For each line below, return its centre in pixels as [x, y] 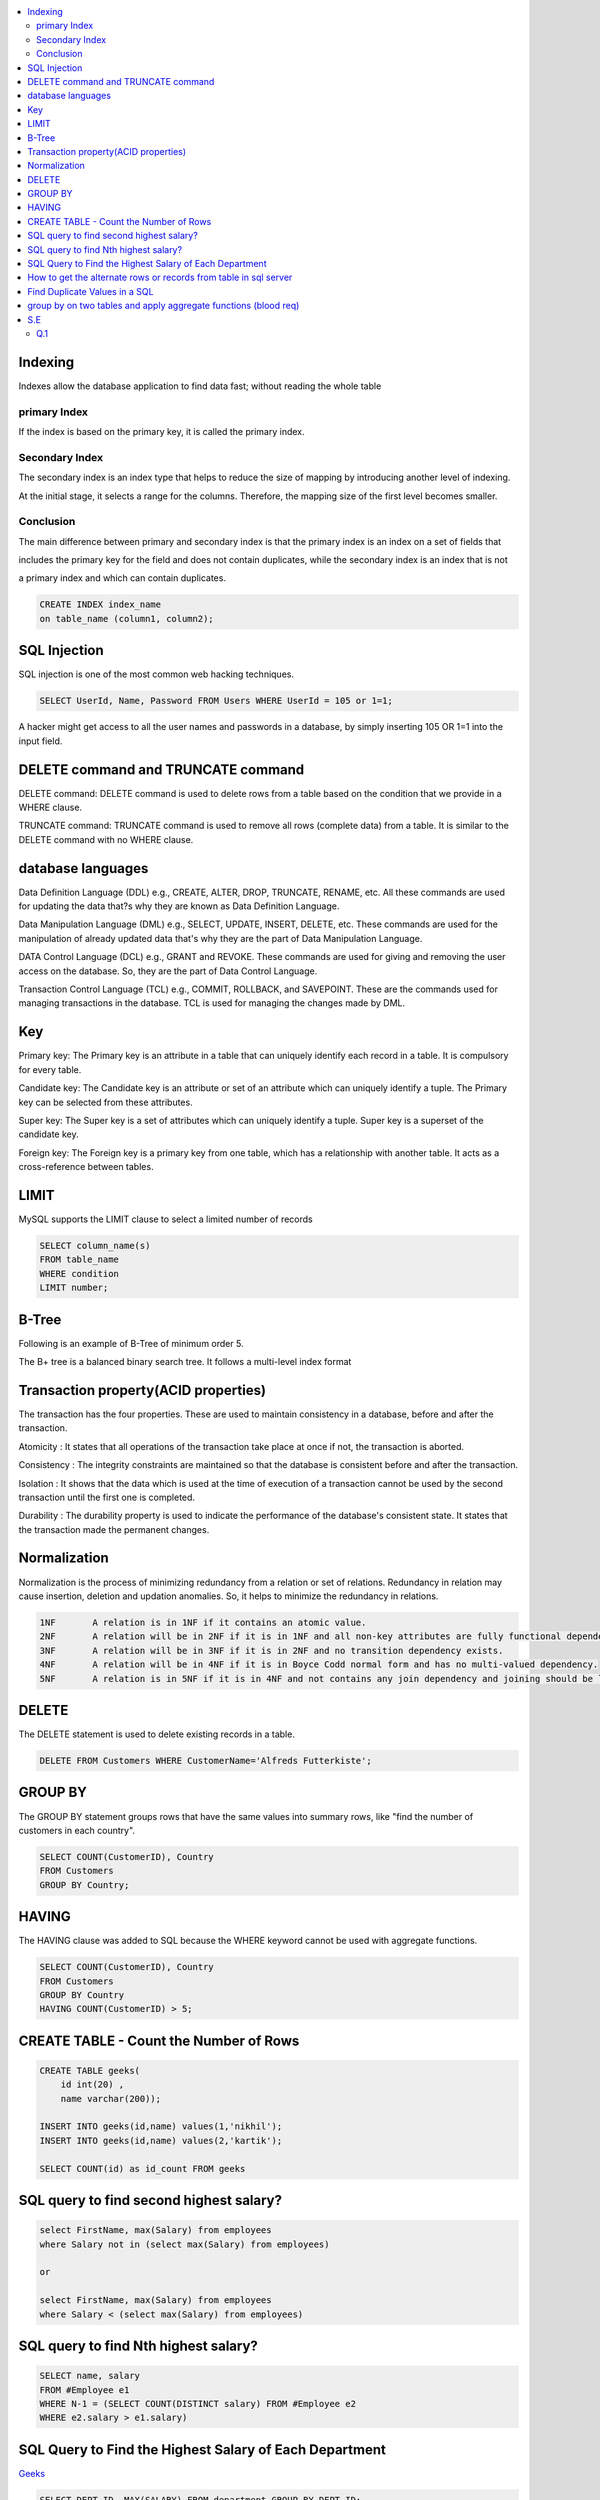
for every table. [50, 1069]
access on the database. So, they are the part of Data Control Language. [168, 971]
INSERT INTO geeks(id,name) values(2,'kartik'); [161, 2140]
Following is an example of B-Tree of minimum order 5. [131, 1343]
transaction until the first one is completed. [106, 1497]
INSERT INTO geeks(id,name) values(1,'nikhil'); [161, 2126]
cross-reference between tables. [86, 1167]
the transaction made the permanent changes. [114, 1529]
